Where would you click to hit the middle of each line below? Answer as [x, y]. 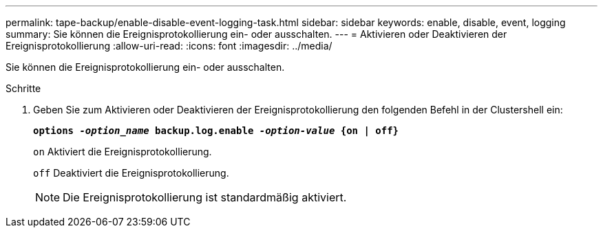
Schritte [23, 88]
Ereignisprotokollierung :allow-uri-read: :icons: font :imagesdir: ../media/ [169, 46]
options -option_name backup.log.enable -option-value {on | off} [216, 131]
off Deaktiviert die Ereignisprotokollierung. [131, 173]
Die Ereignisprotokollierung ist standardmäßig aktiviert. [205, 197]
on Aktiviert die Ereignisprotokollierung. [123, 152]
